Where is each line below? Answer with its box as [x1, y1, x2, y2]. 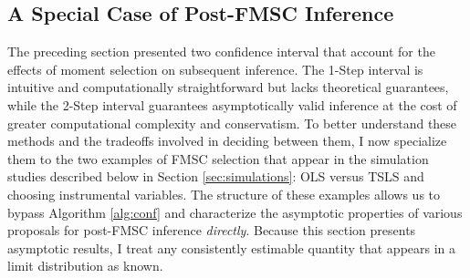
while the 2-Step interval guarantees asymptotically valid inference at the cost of [7, 95, 457, 114]
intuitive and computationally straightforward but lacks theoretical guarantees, [7, 77, 449, 97]
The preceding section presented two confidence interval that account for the [7, 42, 435, 61]
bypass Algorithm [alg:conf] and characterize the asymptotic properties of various [7, 202, 463, 221]
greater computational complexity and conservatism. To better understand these [7, 113, 457, 132]
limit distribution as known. [7, 256, 163, 275]
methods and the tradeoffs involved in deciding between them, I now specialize [7, 131, 447, 150]
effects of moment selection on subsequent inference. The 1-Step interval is [7, 59, 423, 78]
